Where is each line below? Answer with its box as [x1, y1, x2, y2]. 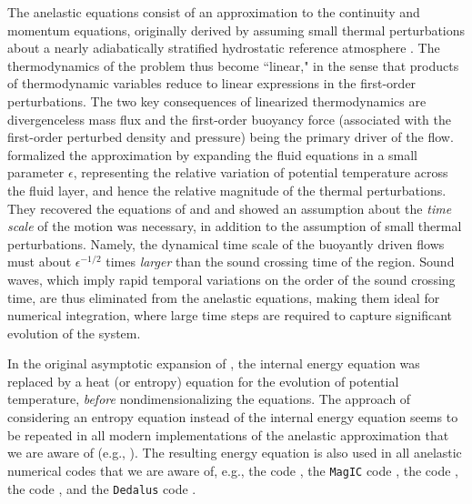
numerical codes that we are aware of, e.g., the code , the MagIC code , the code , [7, 460, 458, 479]
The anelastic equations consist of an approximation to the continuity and [7, 3, 420, 21]
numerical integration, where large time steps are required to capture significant [7, 306, 452, 325]
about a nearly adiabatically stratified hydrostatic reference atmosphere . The [7, 38, 440, 57]
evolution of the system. [7, 323, 141, 342]
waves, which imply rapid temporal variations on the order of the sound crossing [7, 269, 456, 288]
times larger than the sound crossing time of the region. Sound [105, 252, 455, 271]
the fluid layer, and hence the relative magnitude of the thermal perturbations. [7, 180, 447, 199]
